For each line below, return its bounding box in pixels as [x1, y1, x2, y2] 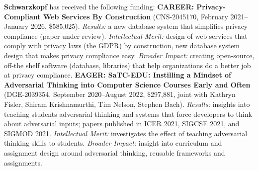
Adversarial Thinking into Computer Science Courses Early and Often [4, 79, 251, 89]
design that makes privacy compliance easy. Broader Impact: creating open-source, [4, 50, 255, 60]
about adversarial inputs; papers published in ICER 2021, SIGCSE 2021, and [4, 118, 240, 129]
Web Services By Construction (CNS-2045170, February [43, 11, 228, 21]
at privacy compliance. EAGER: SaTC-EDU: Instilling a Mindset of [4, 70, 231, 80]
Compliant [4, 11, 41, 21]
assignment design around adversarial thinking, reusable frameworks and [4, 147, 225, 158]
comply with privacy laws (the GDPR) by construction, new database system [4, 40, 240, 51]
